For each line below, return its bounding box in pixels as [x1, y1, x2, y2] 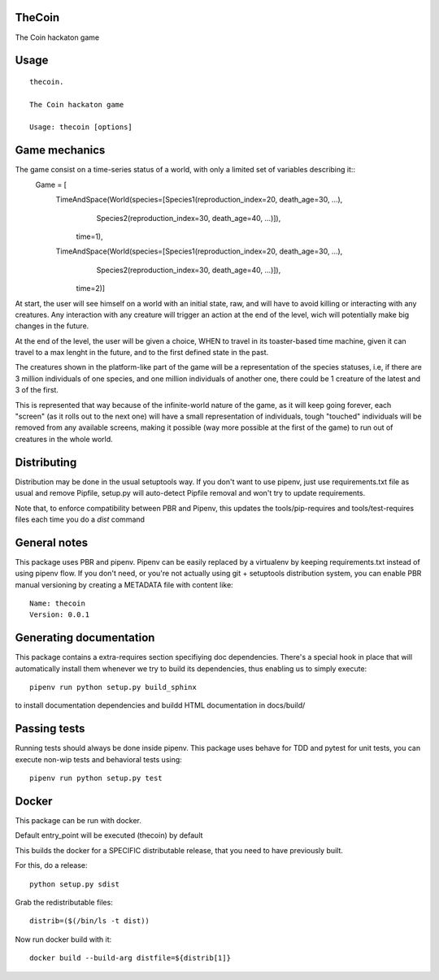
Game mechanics [15, 143, 106, 158]
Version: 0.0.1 [29, 610, 90, 619]
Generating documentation [15, 631, 155, 645]
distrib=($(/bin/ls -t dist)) [29, 917, 150, 926]
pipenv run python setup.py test [29, 774, 163, 783]
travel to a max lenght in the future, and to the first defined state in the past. [15, 348, 269, 358]
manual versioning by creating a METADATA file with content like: [15, 579, 233, 589]
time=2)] [76, 284, 106, 293]
